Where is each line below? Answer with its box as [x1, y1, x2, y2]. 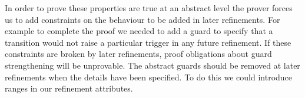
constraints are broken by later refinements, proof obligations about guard [5, 48, 272, 60]
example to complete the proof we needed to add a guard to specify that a [5, 25, 273, 37]
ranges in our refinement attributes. [5, 82, 133, 94]
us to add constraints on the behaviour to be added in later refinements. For [5, 13, 280, 25]
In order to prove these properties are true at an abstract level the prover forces [5, 2, 293, 13]
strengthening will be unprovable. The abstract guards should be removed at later [5, 59, 300, 71]
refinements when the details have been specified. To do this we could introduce [5, 70, 293, 83]
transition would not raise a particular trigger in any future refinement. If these [5, 36, 291, 48]
